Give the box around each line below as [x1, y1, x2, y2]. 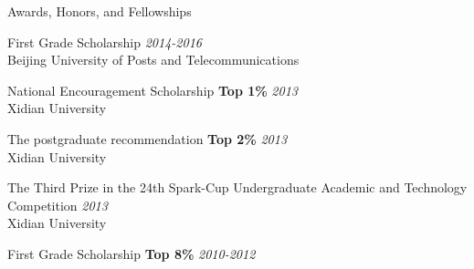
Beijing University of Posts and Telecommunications [7, 50, 300, 69]
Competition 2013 [7, 195, 108, 214]
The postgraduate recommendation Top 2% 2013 [7, 129, 288, 148]
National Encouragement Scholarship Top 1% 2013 [7, 80, 298, 99]
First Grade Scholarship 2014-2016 [7, 32, 202, 51]
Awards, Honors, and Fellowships [7, 2, 192, 20]
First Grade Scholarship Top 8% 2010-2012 [7, 243, 256, 263]
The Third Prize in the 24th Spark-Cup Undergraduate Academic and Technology [7, 178, 468, 197]
